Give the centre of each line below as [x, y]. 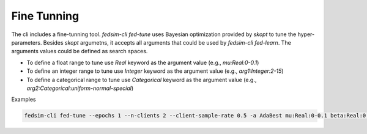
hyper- [306, 34]
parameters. [27, 42]
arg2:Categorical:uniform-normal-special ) [80, 88]
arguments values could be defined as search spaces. [80, 51]
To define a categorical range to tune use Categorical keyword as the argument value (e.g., [142, 80]
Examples [24, 99]
